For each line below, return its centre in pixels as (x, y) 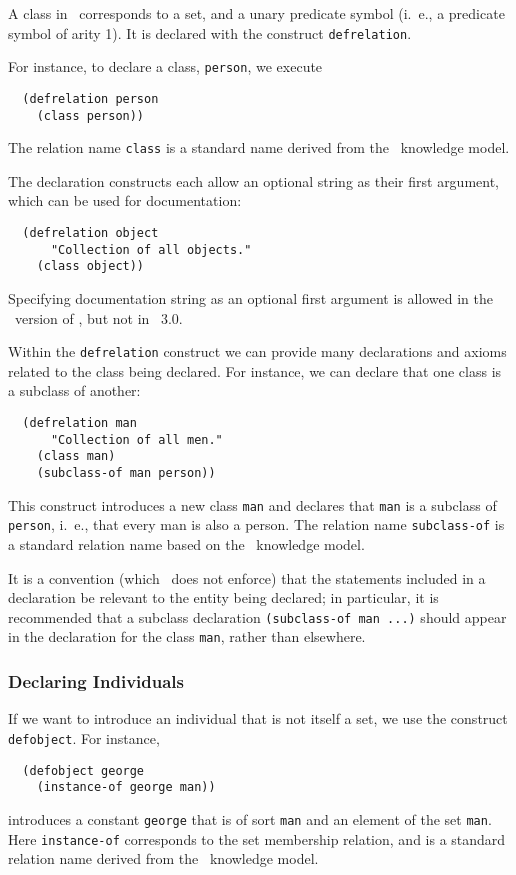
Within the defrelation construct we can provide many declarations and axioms (257, 351)
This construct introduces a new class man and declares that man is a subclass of (252, 504)
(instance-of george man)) (126, 787)
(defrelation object (90, 233)
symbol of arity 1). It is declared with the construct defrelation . (210, 32)
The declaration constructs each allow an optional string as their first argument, (254, 180)
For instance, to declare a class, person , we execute (165, 66)
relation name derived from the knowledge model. (163, 858)
